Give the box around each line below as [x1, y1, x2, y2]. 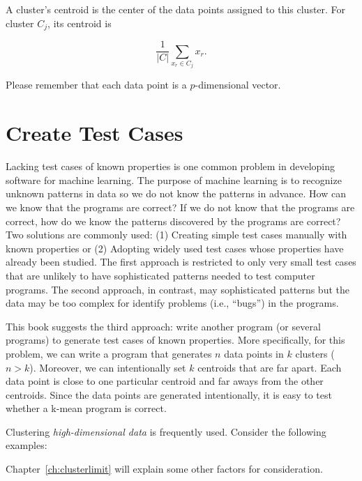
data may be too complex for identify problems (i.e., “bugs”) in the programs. [6, 296, 339, 310]
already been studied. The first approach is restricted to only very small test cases [6, 254, 356, 269]
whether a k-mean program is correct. [6, 401, 167, 415]
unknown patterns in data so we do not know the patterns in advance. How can [6, 186, 346, 201]
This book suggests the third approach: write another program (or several [6, 319, 321, 333]
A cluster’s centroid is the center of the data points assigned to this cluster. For [6, 2, 346, 16]
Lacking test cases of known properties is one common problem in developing [6, 159, 335, 174]
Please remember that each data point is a [6, 77, 187, 92]
